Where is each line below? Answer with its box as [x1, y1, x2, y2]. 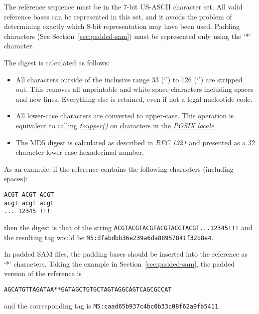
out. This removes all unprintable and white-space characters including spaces [15, 84, 254, 94]
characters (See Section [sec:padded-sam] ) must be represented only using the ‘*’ [4, 30, 251, 41]
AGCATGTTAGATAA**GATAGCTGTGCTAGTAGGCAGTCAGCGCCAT [4, 286, 172, 293]
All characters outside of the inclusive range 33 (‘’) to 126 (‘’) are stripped [15, 74, 243, 84]
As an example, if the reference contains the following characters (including [4, 163, 234, 174]
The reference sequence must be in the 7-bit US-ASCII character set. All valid [4, 1, 243, 11]
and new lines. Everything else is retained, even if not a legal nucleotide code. [15, 93, 253, 104]
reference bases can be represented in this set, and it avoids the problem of [4, 11, 232, 21]
